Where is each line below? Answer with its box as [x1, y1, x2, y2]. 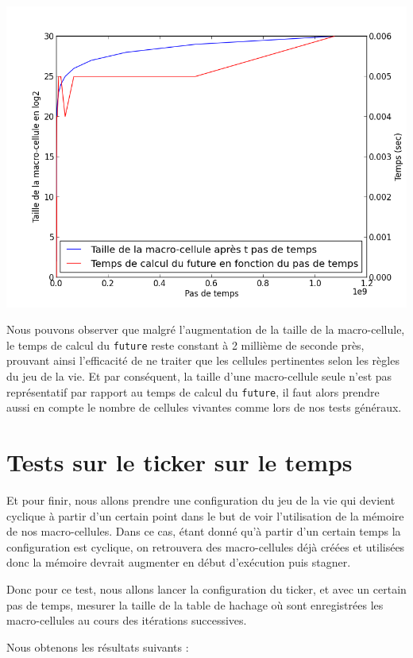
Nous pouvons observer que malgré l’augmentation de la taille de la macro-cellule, [6, 321, 405, 338]
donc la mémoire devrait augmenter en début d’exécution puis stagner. [6, 554, 351, 571]
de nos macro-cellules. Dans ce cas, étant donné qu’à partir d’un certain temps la [6, 523, 401, 540]
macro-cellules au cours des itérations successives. [6, 612, 247, 629]
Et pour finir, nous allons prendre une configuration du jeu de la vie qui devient [6, 492, 396, 508]
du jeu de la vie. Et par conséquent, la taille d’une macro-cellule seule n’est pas [6, 368, 392, 385]
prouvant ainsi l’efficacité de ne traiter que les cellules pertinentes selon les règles [6, 352, 399, 369]
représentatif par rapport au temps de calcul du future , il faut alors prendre [6, 383, 380, 400]
